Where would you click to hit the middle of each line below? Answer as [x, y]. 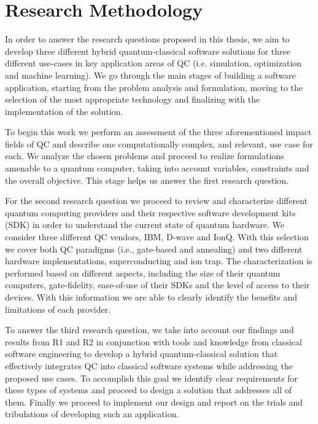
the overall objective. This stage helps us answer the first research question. [147, 180]
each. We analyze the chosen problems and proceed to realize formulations [145, 156]
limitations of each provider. [58, 309]
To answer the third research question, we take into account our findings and [149, 330]
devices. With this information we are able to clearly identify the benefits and [151, 297]
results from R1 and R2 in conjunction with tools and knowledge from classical [153, 341]
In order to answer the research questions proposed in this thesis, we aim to [147, 39]
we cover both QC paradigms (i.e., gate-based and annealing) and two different [154, 249]
